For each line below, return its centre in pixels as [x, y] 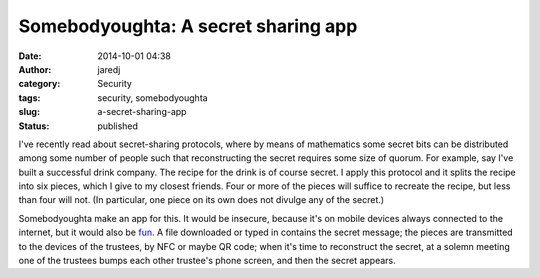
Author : [35, 69]
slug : [29, 112]
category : [39, 84]
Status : [34, 126]
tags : [29, 97]
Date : [30, 56]
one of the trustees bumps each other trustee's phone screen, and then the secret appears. [207, 261]
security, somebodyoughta [153, 97]
